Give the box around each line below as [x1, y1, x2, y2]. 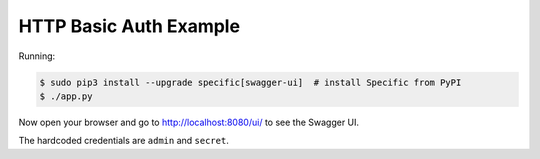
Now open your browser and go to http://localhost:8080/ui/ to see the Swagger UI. [18, 116, 360, 128]
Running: [18, 50, 56, 62]
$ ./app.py [39, 90, 93, 102]
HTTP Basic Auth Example [18, 15, 240, 37]
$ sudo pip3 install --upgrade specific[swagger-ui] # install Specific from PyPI [39, 76, 462, 88]
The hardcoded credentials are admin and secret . [18, 135, 229, 147]
